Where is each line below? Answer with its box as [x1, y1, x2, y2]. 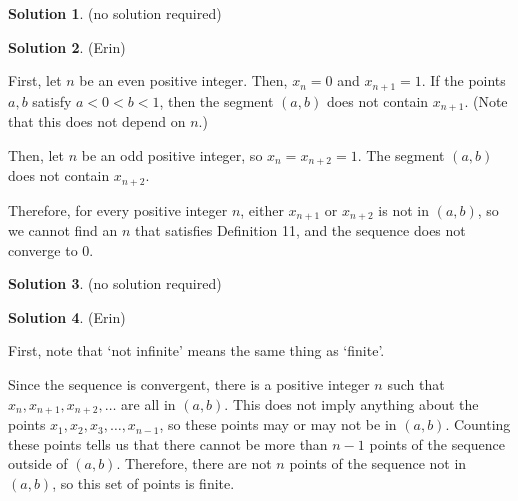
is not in [378, 199, 429, 220]
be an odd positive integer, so [81, 144, 263, 165]
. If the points [421, 70, 506, 91]
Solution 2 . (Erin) [8, 36, 126, 57]
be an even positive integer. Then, [79, 70, 288, 91]
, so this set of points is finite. [52, 472, 235, 493]
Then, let [8, 144, 64, 165]
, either [240, 199, 284, 220]
